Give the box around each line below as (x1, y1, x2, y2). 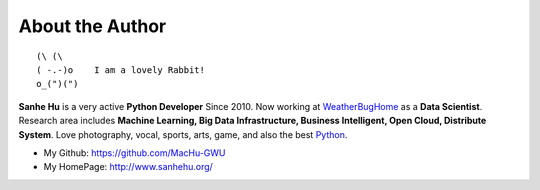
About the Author (18, 15, 167, 37)
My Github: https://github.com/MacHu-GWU (43, 146, 226, 159)
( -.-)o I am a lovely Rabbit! (36, 64, 205, 75)
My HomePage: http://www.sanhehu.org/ (43, 161, 214, 173)
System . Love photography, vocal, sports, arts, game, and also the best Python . (18, 128, 348, 140)
